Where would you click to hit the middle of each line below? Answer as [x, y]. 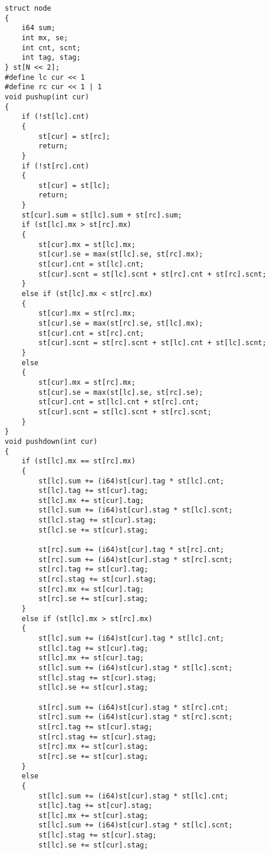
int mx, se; [45, 38]
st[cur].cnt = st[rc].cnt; [91, 333]
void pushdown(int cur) [51, 441]
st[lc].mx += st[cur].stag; [93, 815]
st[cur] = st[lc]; [74, 185]
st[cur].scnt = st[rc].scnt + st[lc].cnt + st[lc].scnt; [152, 343]
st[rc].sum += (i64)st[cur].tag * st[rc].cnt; [131, 550]
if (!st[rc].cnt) [55, 166]
